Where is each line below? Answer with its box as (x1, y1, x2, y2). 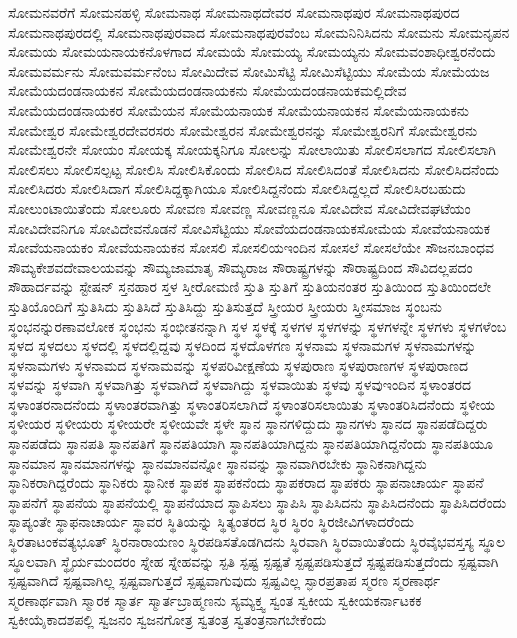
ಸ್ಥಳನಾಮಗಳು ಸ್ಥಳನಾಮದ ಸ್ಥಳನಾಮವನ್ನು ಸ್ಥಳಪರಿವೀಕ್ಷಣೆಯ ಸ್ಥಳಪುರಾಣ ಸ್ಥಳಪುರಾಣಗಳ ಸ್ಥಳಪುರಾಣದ (8, 354, 469, 375)
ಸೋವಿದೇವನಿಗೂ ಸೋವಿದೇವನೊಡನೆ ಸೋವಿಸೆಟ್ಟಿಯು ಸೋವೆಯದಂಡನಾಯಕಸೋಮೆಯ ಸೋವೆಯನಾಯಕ (8, 217, 490, 238)
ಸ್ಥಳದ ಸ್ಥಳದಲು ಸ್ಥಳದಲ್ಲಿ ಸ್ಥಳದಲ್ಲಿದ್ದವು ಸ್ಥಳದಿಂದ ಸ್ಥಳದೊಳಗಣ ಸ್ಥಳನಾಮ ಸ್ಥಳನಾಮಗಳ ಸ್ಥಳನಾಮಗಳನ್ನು (8, 335, 477, 356)
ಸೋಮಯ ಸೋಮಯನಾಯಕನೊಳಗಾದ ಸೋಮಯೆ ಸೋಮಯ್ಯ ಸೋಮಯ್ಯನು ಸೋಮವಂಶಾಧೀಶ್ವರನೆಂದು (8, 41, 496, 62)
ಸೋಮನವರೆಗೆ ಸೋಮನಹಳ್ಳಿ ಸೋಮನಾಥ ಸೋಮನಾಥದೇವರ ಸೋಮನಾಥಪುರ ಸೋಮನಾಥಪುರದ (8, 2, 460, 22)
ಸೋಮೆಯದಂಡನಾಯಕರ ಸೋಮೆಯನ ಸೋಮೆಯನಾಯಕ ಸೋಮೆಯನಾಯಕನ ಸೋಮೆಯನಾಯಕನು (8, 99, 469, 120)
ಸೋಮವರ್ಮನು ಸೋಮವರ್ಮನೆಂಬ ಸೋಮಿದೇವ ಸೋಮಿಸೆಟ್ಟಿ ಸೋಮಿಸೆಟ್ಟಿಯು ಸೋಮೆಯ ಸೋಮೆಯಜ (8, 60, 490, 81)
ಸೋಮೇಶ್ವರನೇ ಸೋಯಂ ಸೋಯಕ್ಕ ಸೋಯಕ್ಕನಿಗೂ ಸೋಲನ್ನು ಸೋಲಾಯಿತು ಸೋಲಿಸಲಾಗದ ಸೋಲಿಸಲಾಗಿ (8, 139, 497, 160)
